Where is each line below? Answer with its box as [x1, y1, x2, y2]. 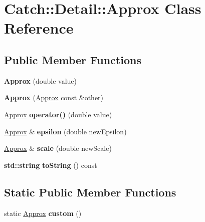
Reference [4, 18, 74, 38]
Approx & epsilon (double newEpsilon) [4, 126, 127, 136]
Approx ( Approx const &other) [4, 92, 104, 103]
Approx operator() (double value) [4, 109, 112, 119]
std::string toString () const [4, 159, 97, 170]
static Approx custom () [4, 207, 82, 218]
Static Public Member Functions [4, 184, 176, 199]
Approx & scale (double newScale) [4, 143, 112, 153]
